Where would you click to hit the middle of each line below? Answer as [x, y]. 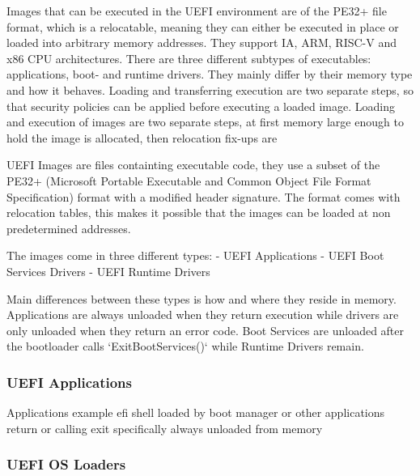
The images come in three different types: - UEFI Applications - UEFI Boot [195, 255]
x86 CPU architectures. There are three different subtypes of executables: [189, 58]
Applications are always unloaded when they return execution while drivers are [203, 314]
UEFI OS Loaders [66, 464]
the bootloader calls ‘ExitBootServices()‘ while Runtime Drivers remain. [185, 346]
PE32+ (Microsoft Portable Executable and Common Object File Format [189, 180]
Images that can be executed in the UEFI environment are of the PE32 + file [197, 11]
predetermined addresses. [69, 228]
